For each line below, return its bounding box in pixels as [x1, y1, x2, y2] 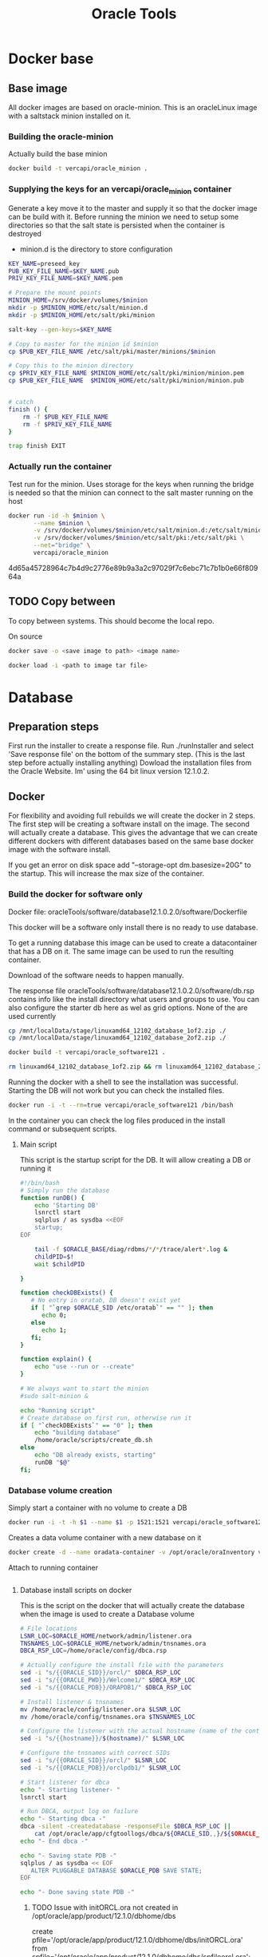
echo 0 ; [41, 1311, 67, 1320]
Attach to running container [8, 1563, 99, 1572]
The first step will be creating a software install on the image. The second [8, 819, 250, 829]
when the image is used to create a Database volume [19, 1609, 195, 1618]
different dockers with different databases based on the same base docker [8, 836, 254, 846]
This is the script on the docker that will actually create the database [19, 1600, 245, 1610]
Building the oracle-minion [8, 131, 114, 142]
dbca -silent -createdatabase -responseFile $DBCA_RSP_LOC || [19, 1822, 231, 1831]
